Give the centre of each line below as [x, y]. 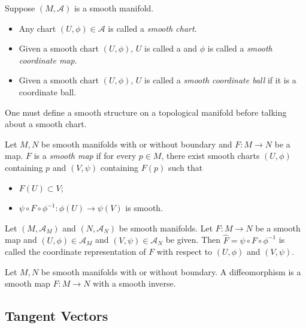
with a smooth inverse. [134, 283]
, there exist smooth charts [210, 156]
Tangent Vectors [57, 316]
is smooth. [144, 208]
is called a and [171, 48]
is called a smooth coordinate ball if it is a [220, 80]
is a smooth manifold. [114, 8]
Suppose [20, 8]
